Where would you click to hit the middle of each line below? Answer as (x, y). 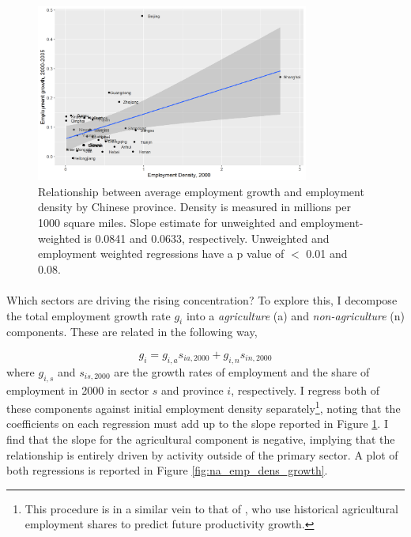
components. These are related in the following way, (132, 332)
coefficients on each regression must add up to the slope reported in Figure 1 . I (197, 424)
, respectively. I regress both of (305, 390)
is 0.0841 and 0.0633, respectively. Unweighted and (207, 238)
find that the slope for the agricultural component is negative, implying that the (201, 439)
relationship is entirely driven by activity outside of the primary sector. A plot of (202, 454)
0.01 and (327, 253)
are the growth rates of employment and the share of (242, 371)
